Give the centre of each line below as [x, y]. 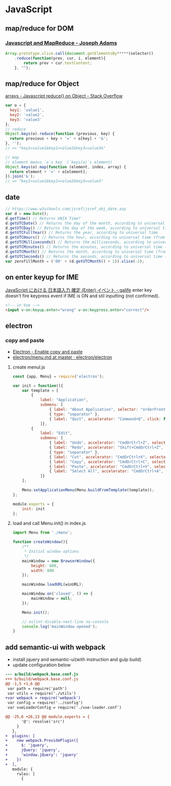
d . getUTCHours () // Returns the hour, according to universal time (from [85, 237]
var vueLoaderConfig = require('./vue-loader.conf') [65, 708]
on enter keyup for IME [42, 277]
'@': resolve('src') [43, 722]
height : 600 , [45, 566]
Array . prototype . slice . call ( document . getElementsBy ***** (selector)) [79, 53]
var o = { [16, 105]
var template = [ [40, 390]
